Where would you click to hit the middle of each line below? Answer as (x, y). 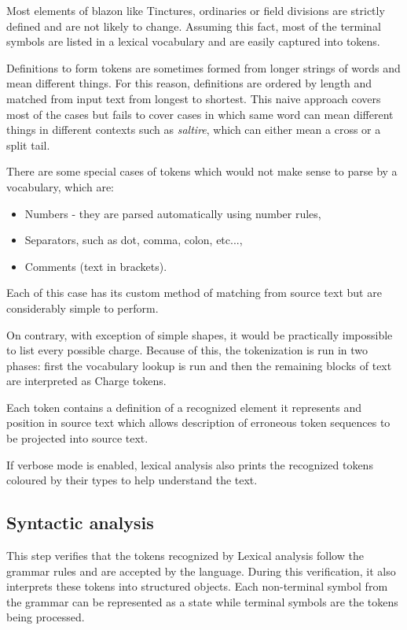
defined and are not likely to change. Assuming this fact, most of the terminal (194, 26)
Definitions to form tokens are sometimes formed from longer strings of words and (203, 67)
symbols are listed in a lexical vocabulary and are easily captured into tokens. (193, 41)
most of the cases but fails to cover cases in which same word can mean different (200, 114)
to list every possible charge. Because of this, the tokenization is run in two (187, 350)
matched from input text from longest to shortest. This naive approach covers (194, 98)
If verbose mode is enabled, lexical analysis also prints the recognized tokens (190, 464)
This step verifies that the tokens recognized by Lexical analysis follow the (185, 556)
